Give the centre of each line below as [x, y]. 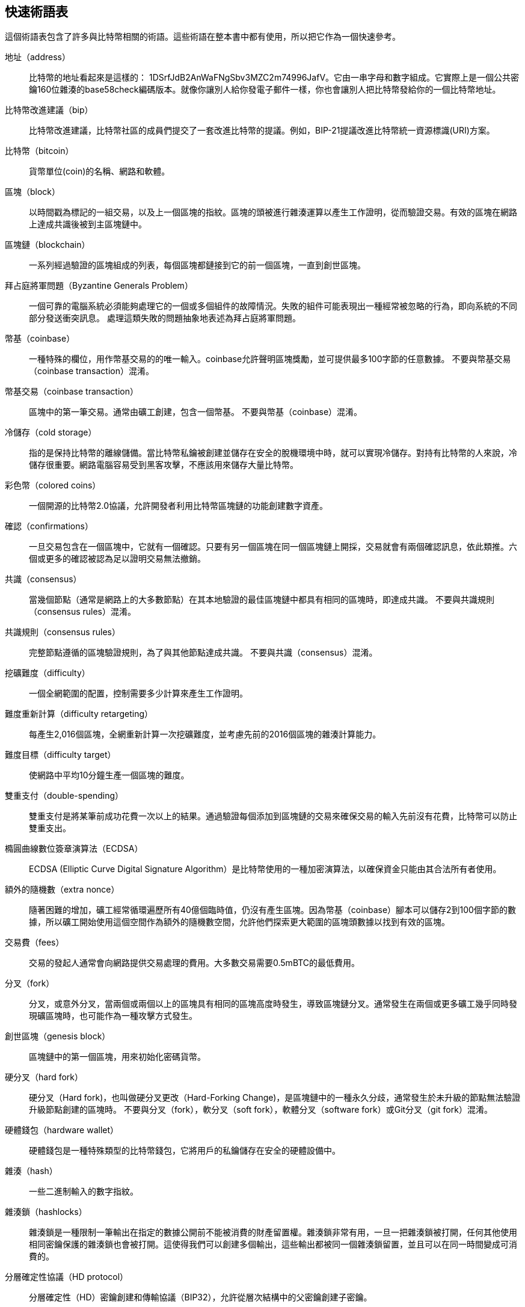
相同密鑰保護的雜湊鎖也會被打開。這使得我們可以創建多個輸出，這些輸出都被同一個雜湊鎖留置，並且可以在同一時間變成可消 [273, 1244]
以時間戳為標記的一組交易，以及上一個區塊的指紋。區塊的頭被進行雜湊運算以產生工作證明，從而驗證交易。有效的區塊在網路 [273, 212]
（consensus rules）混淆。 [82, 612]
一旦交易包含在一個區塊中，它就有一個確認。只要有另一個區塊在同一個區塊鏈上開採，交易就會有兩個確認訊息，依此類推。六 [273, 547]
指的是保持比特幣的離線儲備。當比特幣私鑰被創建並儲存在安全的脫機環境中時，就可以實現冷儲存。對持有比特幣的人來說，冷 [273, 453]
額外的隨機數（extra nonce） [62, 890]
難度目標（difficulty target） [60, 755]
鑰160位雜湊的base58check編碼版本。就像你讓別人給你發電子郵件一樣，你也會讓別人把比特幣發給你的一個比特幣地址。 [265, 90]
